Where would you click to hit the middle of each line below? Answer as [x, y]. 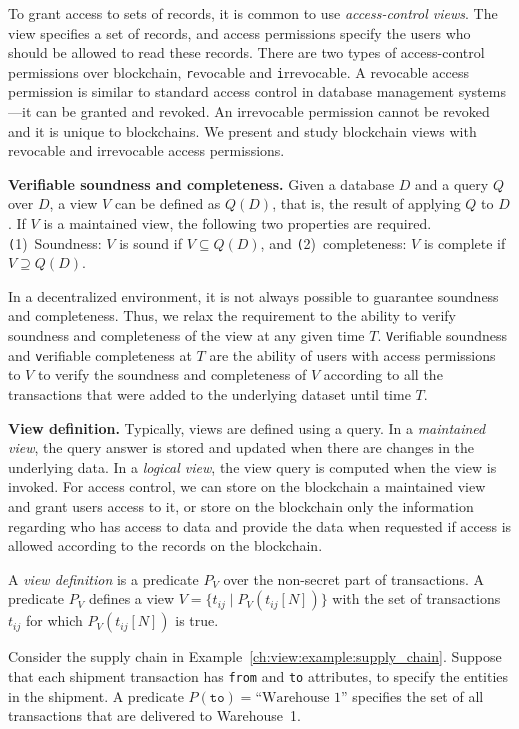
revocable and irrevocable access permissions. [146, 150]
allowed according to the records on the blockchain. [165, 545]
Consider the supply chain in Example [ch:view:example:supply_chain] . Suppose [255, 656]
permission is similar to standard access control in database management [231, 91]
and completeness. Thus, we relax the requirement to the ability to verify [232, 315]
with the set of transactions [416, 598]
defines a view [131, 598]
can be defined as [167, 203]
